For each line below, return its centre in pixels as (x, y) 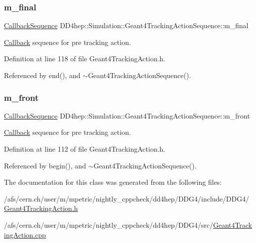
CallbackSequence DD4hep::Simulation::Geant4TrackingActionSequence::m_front (127, 115)
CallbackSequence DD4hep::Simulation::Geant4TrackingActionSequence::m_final (126, 25)
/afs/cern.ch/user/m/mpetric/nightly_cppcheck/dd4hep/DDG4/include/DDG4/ (127, 198)
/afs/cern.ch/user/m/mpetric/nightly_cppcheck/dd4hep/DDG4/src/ (109, 224)
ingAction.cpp (25, 234)
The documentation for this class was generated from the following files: (113, 182)
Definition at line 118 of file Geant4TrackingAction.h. (85, 59)
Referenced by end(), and (42, 75)
